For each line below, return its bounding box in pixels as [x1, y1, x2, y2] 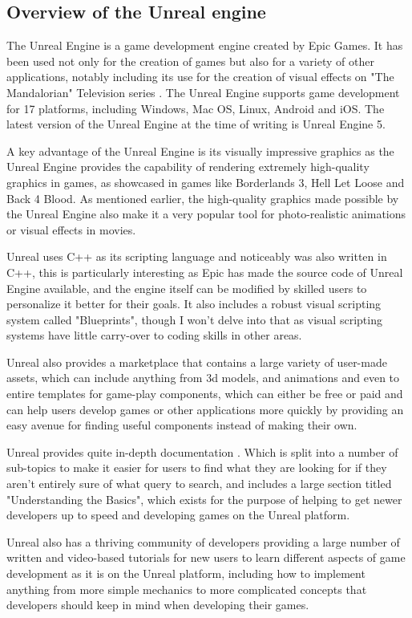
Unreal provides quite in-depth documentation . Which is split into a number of [6, 443, 398, 460]
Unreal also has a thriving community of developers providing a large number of [6, 533, 400, 550]
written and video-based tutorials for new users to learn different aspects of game [6, 549, 406, 566]
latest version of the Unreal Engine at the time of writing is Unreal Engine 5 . [6, 116, 386, 132]
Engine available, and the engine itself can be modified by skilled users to [6, 279, 367, 296]
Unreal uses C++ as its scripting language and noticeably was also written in [6, 248, 387, 265]
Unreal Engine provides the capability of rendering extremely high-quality [6, 158, 370, 175]
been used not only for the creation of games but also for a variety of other [6, 52, 374, 69]
